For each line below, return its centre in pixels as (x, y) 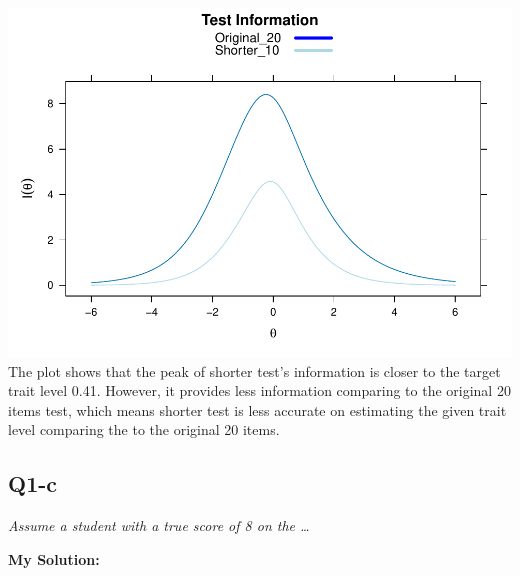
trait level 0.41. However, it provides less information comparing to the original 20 (259, 390)
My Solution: (54, 558)
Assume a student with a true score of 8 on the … (159, 525)
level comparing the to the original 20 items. (144, 429)
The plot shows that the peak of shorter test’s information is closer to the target (254, 370)
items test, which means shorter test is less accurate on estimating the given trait (257, 409)
